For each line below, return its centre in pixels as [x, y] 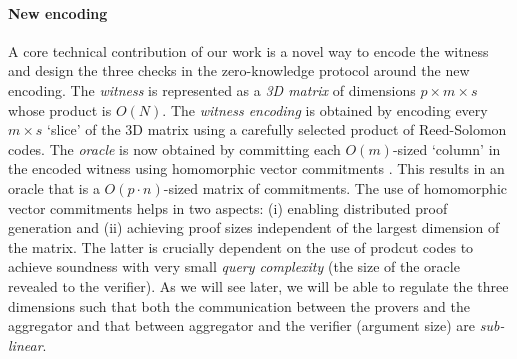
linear [25, 344]
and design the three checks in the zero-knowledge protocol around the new [239, 70]
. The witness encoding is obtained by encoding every [325, 109]
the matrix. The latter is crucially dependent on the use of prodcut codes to [241, 246]
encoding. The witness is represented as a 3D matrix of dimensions [212, 89]
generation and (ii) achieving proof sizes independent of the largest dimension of [254, 227]
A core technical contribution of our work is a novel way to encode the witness [248, 50]
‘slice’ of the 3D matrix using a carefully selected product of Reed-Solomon [277, 129]
